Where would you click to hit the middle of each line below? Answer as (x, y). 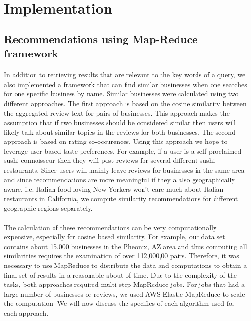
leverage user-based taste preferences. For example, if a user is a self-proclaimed (123, 151)
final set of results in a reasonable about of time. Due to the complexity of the (120, 275)
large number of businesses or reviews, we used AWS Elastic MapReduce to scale (125, 294)
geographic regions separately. (48, 208)
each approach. (26, 312)
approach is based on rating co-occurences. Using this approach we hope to (116, 141)
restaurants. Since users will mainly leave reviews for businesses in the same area (124, 170)
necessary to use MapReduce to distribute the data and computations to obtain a (125, 265)
